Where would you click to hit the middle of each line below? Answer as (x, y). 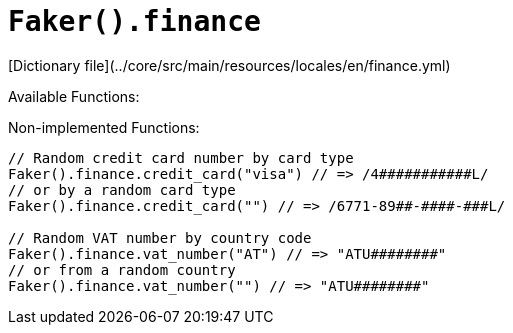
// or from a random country (122, 269)
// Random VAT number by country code (160, 237)
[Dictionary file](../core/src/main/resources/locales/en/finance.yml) (229, 65)
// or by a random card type (122, 189)
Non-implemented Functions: (104, 127)
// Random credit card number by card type (181, 157)
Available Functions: (74, 96)
